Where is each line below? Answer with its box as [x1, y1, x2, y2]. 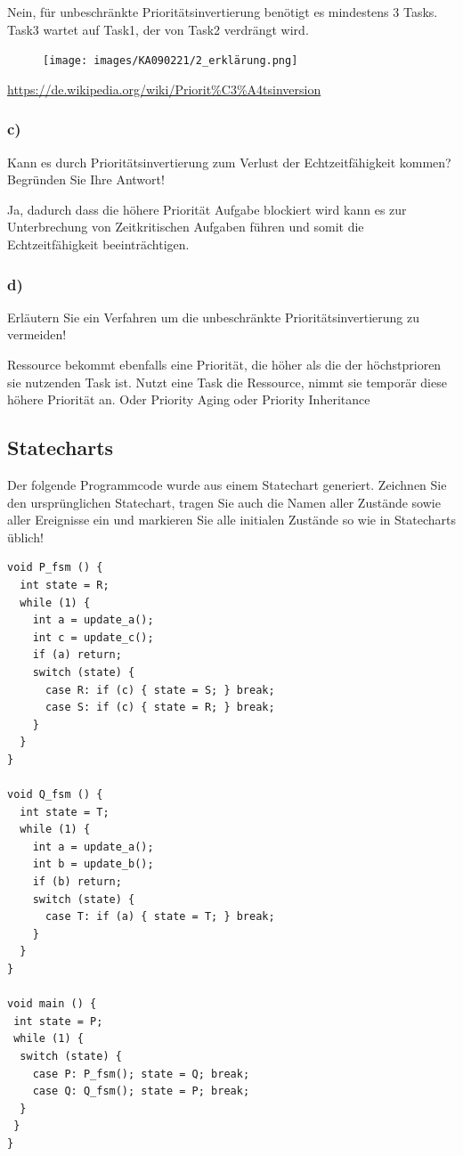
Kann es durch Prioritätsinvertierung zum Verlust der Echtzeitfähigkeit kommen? [7, 152, 451, 171]
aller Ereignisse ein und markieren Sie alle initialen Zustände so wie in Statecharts [7, 510, 456, 529]
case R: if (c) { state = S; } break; [45, 683, 275, 696]
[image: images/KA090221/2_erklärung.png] [43, 54, 298, 68]
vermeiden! [7, 325, 67, 344]
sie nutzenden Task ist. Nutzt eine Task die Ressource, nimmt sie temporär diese [7, 372, 447, 391]
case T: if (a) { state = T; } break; [45, 910, 275, 924]
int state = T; [20, 805, 110, 818]
